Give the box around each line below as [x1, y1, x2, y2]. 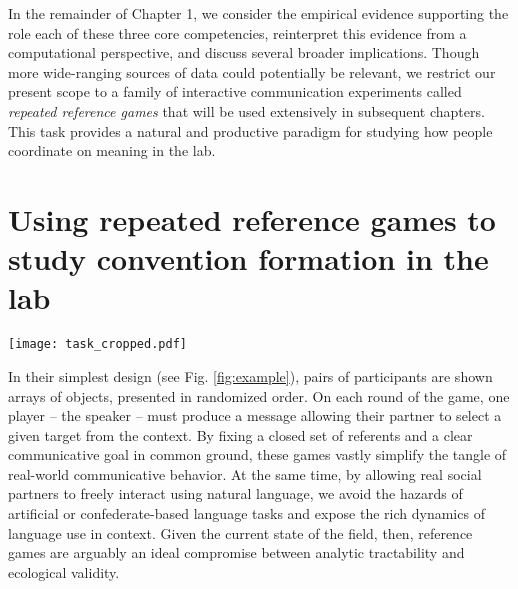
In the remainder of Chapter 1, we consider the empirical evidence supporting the [8, 3, 509, 23]
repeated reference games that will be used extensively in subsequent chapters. [8, 100, 485, 121]
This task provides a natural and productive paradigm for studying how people [8, 120, 493, 141]
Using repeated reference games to [8, 198, 496, 239]
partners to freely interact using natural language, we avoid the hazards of [8, 483, 463, 504]
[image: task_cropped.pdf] [8, 337, 187, 352]
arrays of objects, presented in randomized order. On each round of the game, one [8, 385, 510, 406]
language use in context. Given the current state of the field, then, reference [8, 522, 473, 543]
